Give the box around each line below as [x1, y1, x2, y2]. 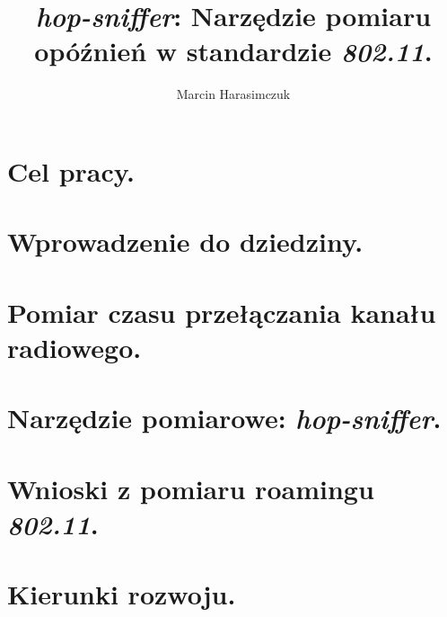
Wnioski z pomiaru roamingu [7, 469, 374, 506]
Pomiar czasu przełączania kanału [7, 293, 436, 330]
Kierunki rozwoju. [7, 576, 236, 613]
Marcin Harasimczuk [176, 85, 291, 103]
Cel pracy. [7, 152, 136, 189]
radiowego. [7, 328, 142, 365]
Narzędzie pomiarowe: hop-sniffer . [7, 399, 442, 437]
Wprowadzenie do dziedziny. [7, 223, 364, 260]
